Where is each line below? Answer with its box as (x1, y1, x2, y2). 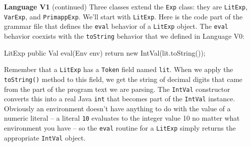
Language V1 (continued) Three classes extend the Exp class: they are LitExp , (4, 1, 248, 11)
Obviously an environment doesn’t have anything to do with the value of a (4, 103, 231, 113)
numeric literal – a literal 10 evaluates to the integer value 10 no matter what (4, 113, 240, 123)
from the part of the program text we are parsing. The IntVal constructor (4, 83, 230, 94)
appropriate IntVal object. (4, 132, 86, 143)
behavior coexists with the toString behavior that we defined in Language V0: (4, 30, 245, 41)
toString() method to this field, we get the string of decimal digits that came (4, 73, 243, 84)
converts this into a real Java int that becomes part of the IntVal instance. (4, 93, 235, 104)
